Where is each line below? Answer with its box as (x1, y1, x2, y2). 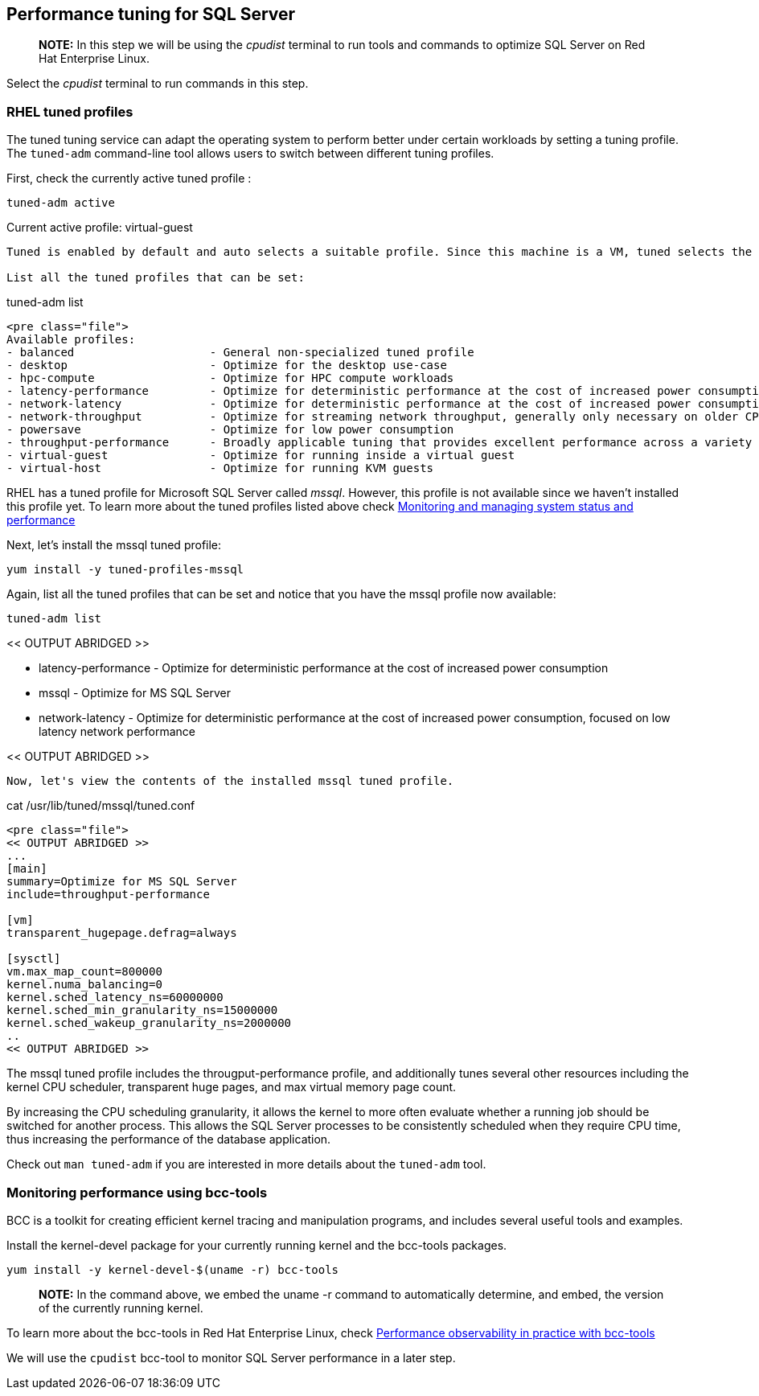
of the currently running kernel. (39, 1300, 203, 1315)
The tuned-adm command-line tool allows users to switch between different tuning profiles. (6, 146, 494, 161)
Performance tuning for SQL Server (6, 4, 296, 24)
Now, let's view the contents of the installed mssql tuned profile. (6, 774, 454, 788)
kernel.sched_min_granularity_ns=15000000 (6, 1004, 278, 1017)
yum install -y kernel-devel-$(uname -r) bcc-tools (6, 1263, 339, 1276)
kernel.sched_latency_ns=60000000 (6, 991, 224, 1004)
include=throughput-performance (6, 888, 210, 901)
